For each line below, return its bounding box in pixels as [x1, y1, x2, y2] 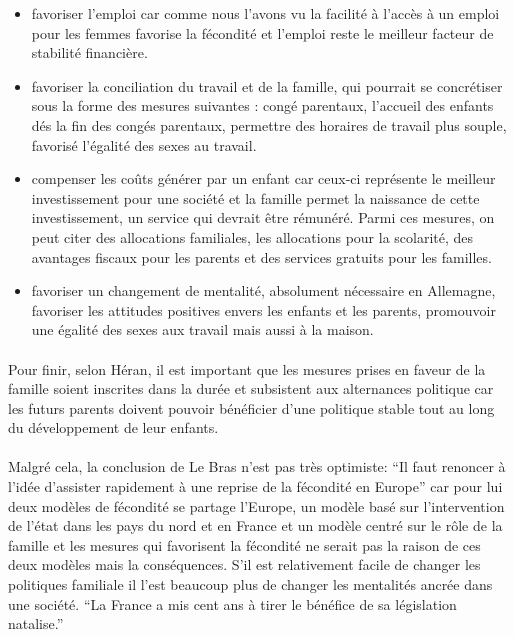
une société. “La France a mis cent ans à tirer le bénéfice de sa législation [8, 593, 457, 614]
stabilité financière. [31, 42, 148, 63]
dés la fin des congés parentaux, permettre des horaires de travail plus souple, [31, 114, 507, 135]
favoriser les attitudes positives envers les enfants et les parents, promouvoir [31, 299, 496, 320]
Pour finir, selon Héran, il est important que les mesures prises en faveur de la [8, 358, 486, 379]
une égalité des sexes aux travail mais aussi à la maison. [31, 319, 374, 340]
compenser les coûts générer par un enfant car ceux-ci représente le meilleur [31, 168, 496, 189]
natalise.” [8, 613, 64, 634]
